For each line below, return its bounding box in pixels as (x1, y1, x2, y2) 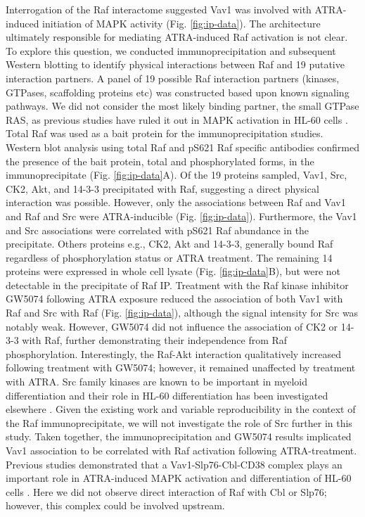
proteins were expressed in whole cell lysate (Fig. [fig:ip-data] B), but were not (6, 264, 341, 279)
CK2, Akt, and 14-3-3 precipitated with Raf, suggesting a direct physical (6, 181, 319, 196)
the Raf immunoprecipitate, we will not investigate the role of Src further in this (6, 415, 352, 430)
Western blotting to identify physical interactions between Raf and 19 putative (6, 57, 345, 72)
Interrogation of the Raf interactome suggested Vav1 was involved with (6, 2, 312, 16)
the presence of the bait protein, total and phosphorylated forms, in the (6, 153, 314, 168)
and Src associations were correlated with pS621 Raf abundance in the (6, 222, 309, 237)
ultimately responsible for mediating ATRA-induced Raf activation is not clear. (6, 30, 348, 44)
